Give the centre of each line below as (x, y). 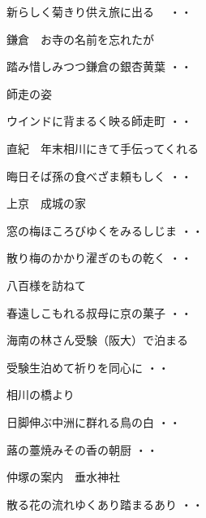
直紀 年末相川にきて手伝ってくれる (103, 148)
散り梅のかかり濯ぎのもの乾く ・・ (99, 258)
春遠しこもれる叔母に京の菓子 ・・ (99, 312)
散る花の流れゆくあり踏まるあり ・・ (105, 504)
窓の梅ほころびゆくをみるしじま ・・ (105, 230)
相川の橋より (41, 395)
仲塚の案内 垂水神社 (63, 477)
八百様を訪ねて (46, 285)
